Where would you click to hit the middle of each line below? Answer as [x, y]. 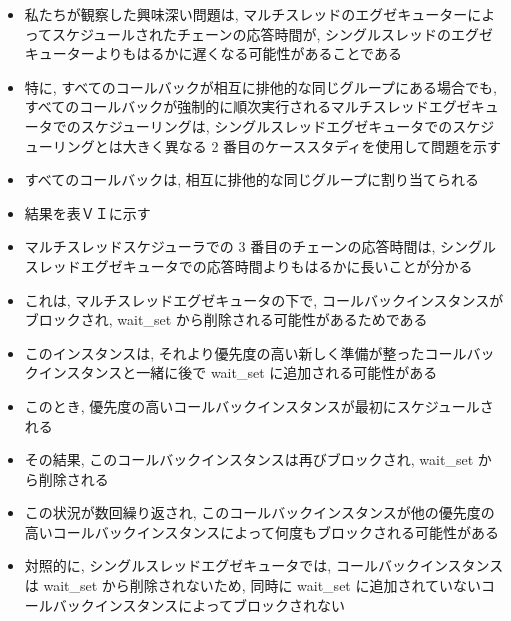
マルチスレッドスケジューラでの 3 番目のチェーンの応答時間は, [230, 246]
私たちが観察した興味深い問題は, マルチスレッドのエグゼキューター [246, 14]
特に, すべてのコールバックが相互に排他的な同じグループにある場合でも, [260, 86]
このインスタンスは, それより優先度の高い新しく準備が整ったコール [245, 352]
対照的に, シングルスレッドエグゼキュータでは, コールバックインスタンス [264, 565]
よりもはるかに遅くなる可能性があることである [248, 53]
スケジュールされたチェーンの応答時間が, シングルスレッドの [251, 33]
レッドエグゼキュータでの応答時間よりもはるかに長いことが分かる [255, 265]
